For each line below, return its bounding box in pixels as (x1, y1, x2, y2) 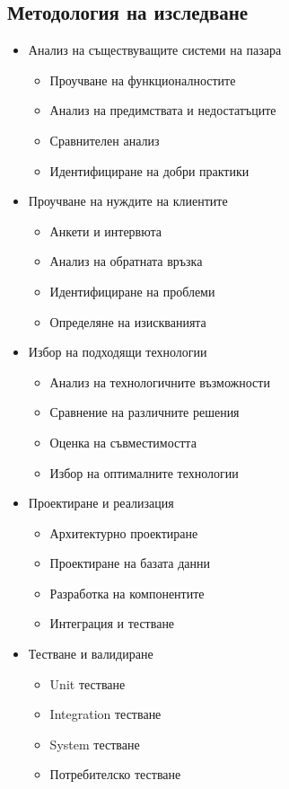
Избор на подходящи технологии (28, 342, 207, 361)
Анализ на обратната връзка (49, 252, 203, 270)
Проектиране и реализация (28, 493, 174, 512)
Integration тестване (49, 705, 162, 723)
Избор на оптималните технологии (49, 463, 239, 482)
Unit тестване (49, 674, 126, 693)
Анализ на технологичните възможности (49, 372, 270, 391)
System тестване (49, 734, 140, 753)
